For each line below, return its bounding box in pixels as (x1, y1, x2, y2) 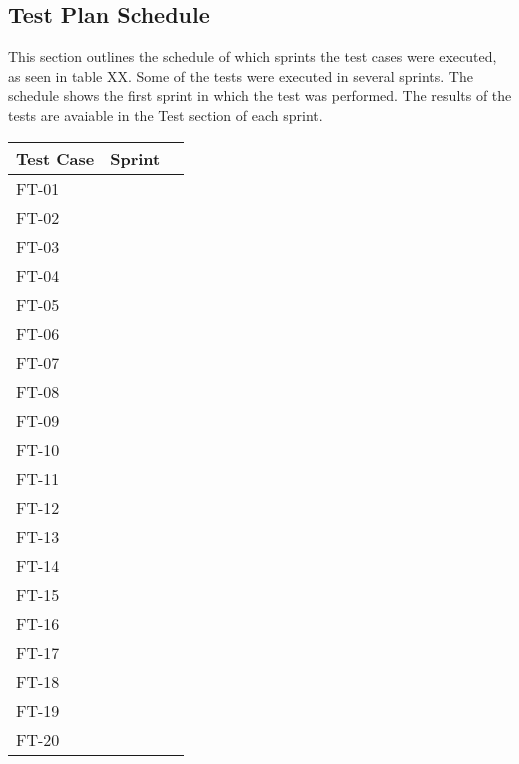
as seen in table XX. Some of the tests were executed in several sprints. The (8, 65, 473, 86)
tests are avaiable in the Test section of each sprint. (8, 104, 323, 125)
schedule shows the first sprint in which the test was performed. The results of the (8, 85, 512, 106)
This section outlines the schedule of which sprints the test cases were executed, (8, 46, 497, 67)
